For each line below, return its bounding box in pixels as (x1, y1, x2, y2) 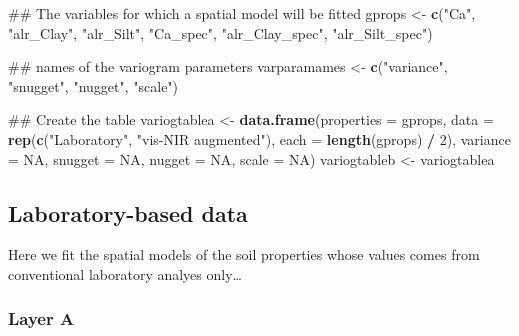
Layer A (8, 306, 75, 331)
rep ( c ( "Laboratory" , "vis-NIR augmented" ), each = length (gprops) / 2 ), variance (8, 128, 511, 149)
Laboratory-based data (8, 197, 248, 228)
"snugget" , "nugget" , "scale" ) (8, 75, 179, 96)
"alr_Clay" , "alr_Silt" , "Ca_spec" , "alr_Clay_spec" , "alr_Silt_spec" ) (8, 22, 433, 43)
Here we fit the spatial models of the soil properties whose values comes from (8, 244, 480, 265)
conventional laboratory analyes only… (8, 263, 242, 284)
